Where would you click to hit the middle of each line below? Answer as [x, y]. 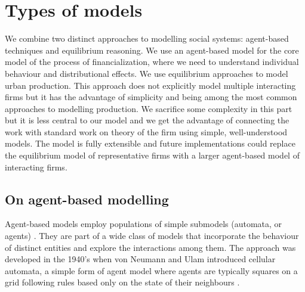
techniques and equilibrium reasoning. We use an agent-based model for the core [152, 50]
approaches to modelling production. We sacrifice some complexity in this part [149, 108]
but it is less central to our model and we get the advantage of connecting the [147, 120]
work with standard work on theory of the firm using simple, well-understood [146, 131]
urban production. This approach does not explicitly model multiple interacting [150, 85]
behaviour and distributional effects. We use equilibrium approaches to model [147, 73]
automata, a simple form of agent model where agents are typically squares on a [151, 270]
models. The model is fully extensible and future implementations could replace [150, 143]
